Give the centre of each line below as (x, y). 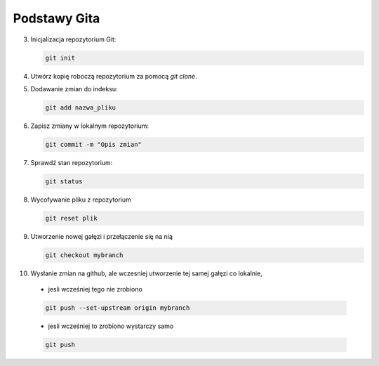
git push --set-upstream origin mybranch (118, 308)
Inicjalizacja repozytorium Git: (73, 39)
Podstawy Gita (56, 18)
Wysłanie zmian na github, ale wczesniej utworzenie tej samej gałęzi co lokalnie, (146, 273)
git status (64, 181)
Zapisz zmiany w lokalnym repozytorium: (90, 126)
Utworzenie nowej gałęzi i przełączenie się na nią (102, 236)
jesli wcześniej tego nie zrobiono (95, 289)
